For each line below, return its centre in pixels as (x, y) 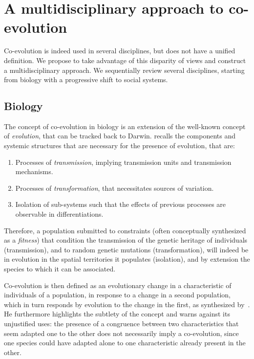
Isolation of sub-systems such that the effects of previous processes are (121, 204)
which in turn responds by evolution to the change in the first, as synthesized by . (127, 304)
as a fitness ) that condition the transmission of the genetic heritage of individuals (126, 240)
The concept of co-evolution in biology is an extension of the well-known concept (125, 126)
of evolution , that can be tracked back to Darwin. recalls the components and (120, 136)
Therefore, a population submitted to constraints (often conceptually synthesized (125, 230)
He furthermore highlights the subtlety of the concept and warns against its (117, 314)
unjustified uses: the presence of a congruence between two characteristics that (121, 323)
